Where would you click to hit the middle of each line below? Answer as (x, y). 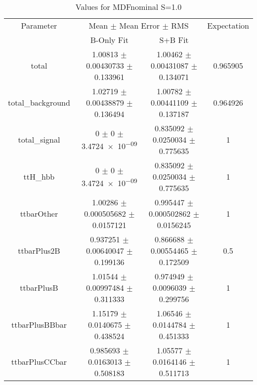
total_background (39, 102)
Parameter (39, 25)
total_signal (39, 139)
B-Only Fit (109, 40)
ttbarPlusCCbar (39, 362)
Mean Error (140, 25)
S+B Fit (174, 40)
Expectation (228, 25)
